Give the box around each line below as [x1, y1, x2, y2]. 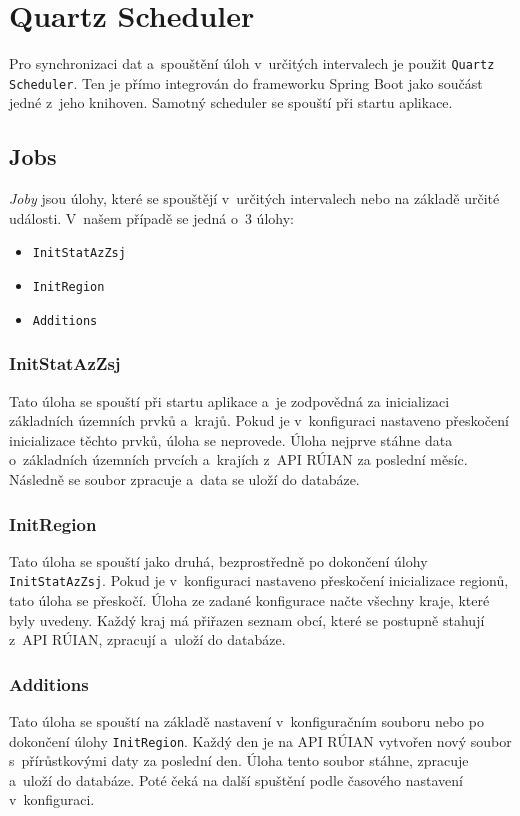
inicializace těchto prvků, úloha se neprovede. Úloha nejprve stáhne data [9, 429, 453, 450]
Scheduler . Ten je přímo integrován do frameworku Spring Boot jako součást [9, 72, 483, 93]
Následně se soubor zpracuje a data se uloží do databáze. [9, 468, 360, 489]
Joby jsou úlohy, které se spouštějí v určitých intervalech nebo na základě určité [9, 188, 500, 209]
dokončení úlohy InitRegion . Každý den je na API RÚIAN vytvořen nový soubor [9, 730, 512, 751]
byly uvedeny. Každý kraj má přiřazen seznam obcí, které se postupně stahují [9, 609, 485, 630]
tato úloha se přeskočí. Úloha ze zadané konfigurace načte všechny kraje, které [9, 590, 490, 611]
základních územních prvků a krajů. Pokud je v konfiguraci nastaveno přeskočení [9, 410, 509, 431]
